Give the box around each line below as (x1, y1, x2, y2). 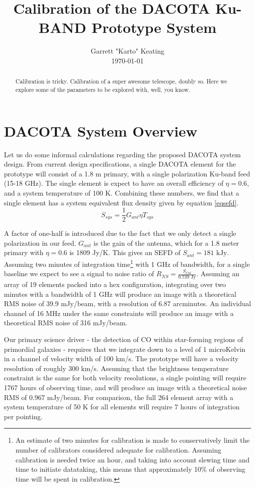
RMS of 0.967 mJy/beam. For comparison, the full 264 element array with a (4, 392, 233, 402)
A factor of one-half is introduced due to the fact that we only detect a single (4, 228, 236, 238)
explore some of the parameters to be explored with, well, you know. (15, 85, 190, 93)
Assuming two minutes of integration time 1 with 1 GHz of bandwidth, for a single (4, 257, 250, 269)
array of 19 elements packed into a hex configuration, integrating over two (4, 279, 226, 289)
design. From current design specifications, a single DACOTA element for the (4, 159, 236, 169)
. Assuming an (196, 268, 240, 279)
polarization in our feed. (4, 237, 76, 248)
